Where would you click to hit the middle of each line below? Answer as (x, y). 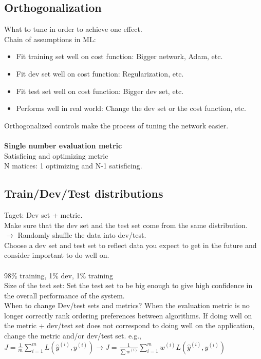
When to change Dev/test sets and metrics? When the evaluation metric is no (127, 305)
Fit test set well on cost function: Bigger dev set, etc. (100, 91)
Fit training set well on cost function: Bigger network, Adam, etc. (119, 56)
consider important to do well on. (57, 255)
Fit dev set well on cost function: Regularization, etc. (100, 73)
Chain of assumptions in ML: (50, 39)
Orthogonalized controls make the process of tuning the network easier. (116, 125)
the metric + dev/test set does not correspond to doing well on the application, (129, 325)
